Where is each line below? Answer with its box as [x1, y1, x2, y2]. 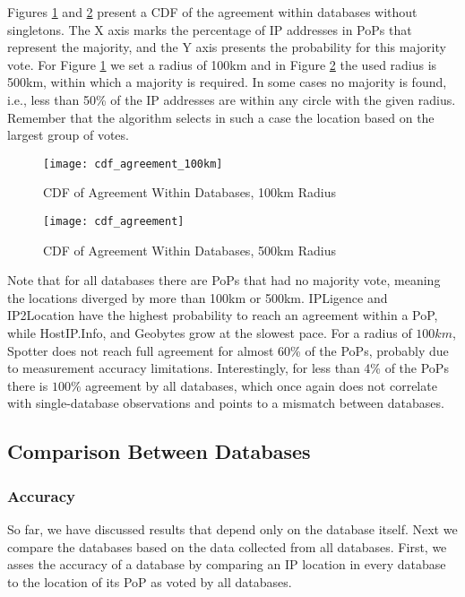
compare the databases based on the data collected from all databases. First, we [7, 537, 447, 556]
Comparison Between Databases [7, 437, 311, 465]
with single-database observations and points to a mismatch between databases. [7, 394, 444, 412]
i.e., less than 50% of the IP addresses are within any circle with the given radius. [7, 90, 456, 108]
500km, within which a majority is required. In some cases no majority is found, [7, 73, 447, 91]
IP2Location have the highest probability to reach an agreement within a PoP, [7, 306, 438, 324]
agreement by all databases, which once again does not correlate [85, 376, 437, 394]
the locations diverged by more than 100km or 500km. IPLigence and [7, 288, 388, 307]
